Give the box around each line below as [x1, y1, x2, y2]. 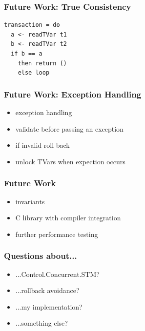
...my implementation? [15, 301, 83, 312]
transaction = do [4, 21, 60, 29]
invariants [15, 196, 45, 206]
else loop [18, 69, 50, 77]
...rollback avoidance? [15, 285, 80, 295]
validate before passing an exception [15, 123, 124, 134]
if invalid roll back [15, 140, 70, 150]
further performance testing [15, 229, 98, 239]
